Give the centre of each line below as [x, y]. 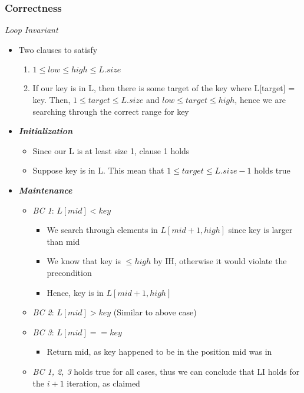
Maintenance [45, 190]
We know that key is [84, 261]
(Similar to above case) [155, 312]
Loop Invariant [32, 30]
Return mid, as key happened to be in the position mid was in [159, 352]
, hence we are [260, 99]
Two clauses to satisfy [58, 49]
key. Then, [52, 99]
